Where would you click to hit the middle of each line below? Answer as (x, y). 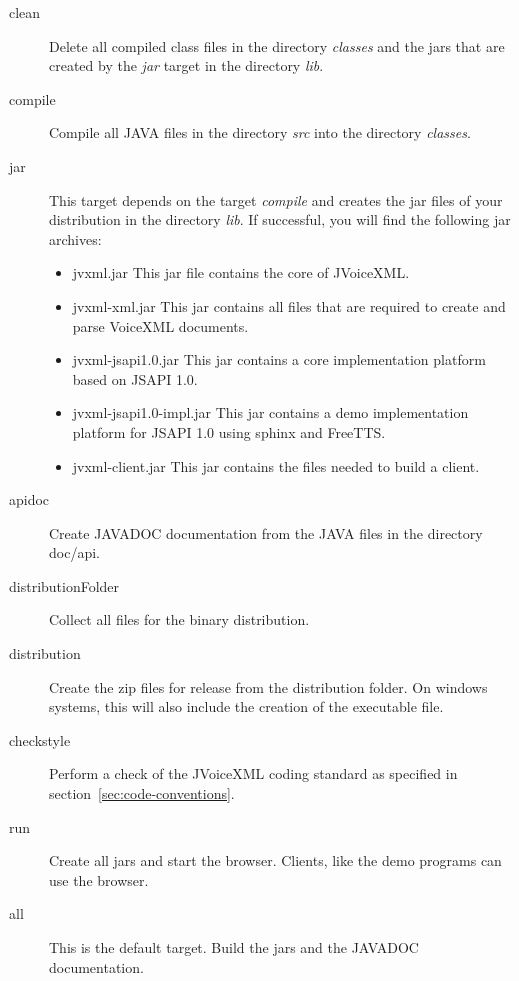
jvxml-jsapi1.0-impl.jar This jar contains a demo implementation (270, 412)
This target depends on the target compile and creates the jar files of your (276, 199)
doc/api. (74, 552)
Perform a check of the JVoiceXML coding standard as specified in (253, 773)
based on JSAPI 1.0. (135, 378)
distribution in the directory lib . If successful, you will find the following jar (280, 219)
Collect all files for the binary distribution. (179, 619)
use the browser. (99, 879)
